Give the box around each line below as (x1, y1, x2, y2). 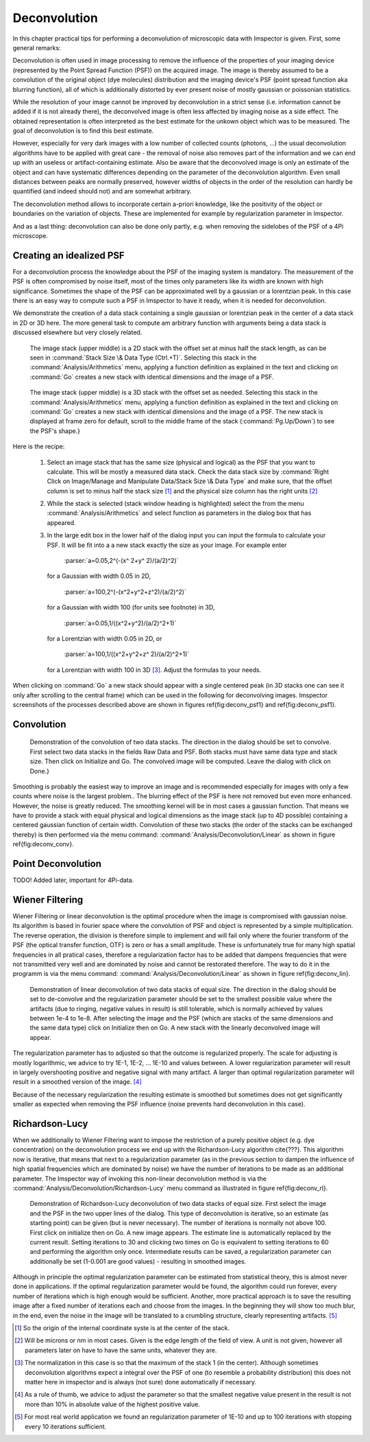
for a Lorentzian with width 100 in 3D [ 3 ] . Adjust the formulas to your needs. (47, 666, 262, 674)
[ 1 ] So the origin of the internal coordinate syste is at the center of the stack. (14, 1324, 230, 1332)
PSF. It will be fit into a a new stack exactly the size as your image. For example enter (47, 541, 287, 549)
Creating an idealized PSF (12, 249, 125, 261)
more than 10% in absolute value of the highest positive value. (25, 1400, 200, 1408)
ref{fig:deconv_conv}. (12, 840, 75, 848)
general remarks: (12, 43, 61, 51)
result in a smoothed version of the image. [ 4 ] (12, 1078, 142, 1086)
